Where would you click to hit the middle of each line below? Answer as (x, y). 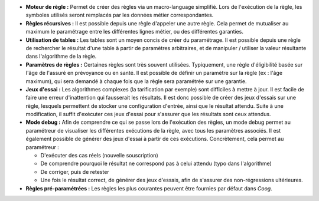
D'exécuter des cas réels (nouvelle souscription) (100, 156)
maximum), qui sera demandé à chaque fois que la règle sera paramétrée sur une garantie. (136, 81)
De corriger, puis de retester (75, 172)
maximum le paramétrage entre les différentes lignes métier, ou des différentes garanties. (134, 32)
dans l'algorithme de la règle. (61, 57)
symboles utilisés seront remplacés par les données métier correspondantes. (120, 15)
